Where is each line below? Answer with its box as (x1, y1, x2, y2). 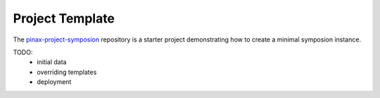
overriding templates (37, 68, 97, 76)
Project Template (13, 11, 115, 26)
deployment (37, 78, 72, 86)
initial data (37, 58, 67, 66)
